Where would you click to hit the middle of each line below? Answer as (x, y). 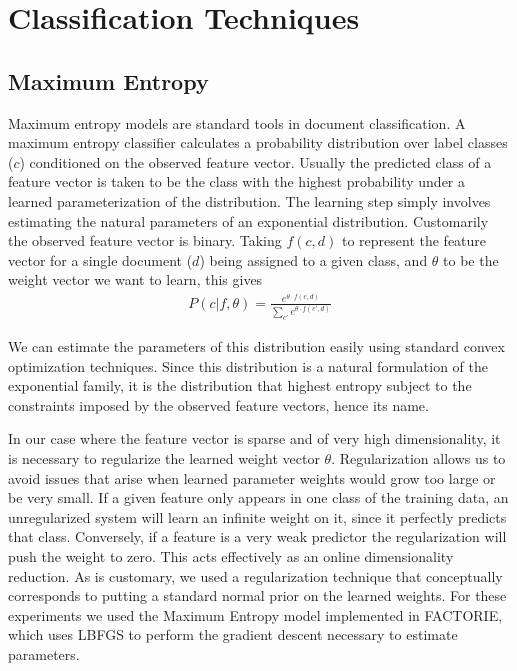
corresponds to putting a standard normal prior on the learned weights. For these (257, 595)
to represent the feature (414, 240)
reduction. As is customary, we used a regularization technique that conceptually (255, 575)
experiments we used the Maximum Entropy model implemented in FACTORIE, (255, 614)
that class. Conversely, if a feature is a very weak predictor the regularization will (257, 536)
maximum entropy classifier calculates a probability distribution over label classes (258, 142)
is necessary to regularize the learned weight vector (164, 458)
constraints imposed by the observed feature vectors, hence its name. (218, 404)
